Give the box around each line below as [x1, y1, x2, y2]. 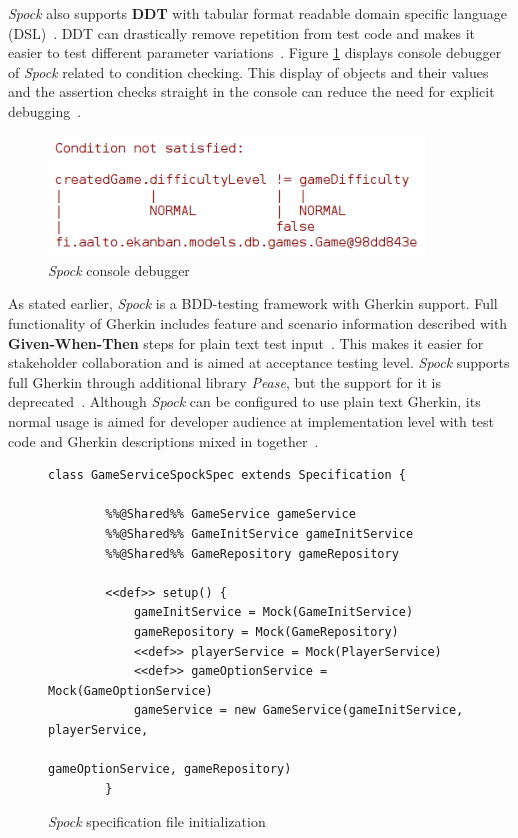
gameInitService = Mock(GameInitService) [133, 605, 414, 620]
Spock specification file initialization [48, 811, 266, 832]
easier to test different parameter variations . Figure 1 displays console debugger [8, 42, 502, 63]
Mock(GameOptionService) [48, 683, 213, 698]
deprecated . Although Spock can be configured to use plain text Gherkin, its [8, 391, 481, 412]
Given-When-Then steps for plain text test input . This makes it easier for [8, 332, 484, 353]
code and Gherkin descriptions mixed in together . [8, 430, 319, 451]
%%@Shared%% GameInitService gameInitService [105, 527, 414, 541]
